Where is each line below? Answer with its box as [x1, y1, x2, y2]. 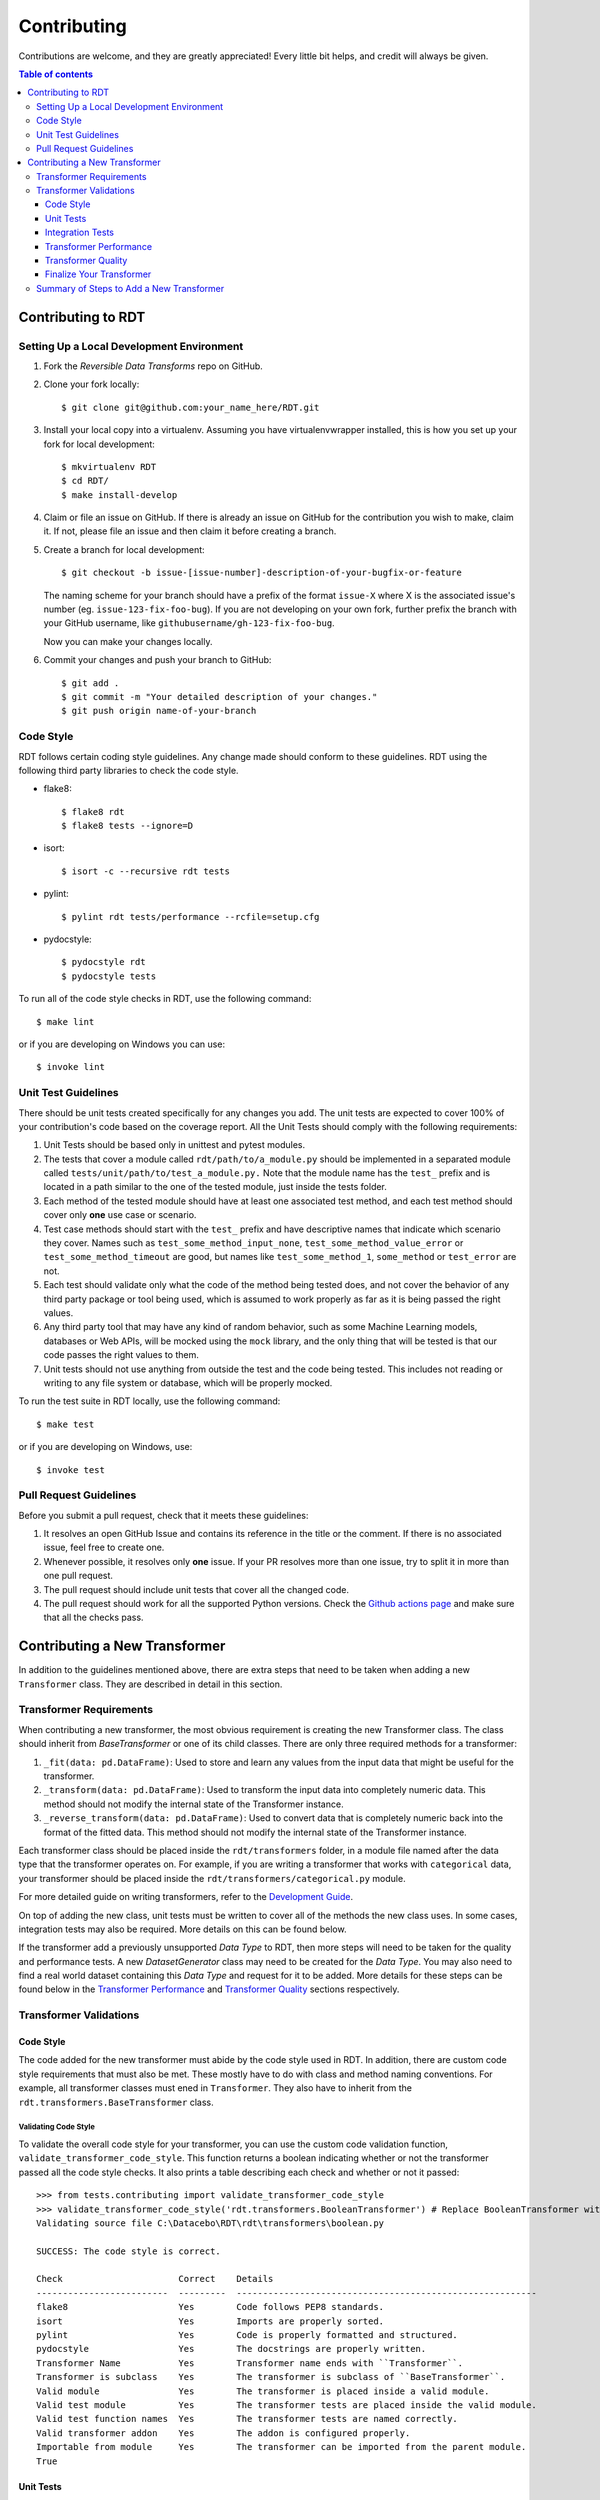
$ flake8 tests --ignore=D [61, 820, 194, 832]
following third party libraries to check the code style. [18, 764, 239, 776]
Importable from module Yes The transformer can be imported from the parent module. [36, 2441, 527, 2453]
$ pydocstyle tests [61, 970, 157, 982]
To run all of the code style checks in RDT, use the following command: [18, 993, 312, 1005]
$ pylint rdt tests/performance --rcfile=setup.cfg [61, 911, 320, 922]
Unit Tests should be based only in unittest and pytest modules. [43, 1139, 305, 1151]
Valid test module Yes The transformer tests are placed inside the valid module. [36, 2399, 537, 2410]
